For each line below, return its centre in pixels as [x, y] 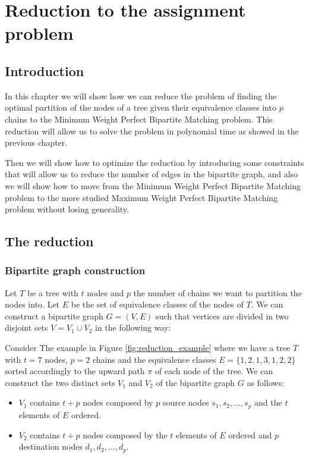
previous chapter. [36, 142]
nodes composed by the [125, 435]
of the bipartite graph [196, 382]
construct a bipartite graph [54, 316]
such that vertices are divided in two [222, 316]
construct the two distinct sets [60, 382]
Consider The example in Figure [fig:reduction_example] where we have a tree [148, 348]
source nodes [186, 402]
